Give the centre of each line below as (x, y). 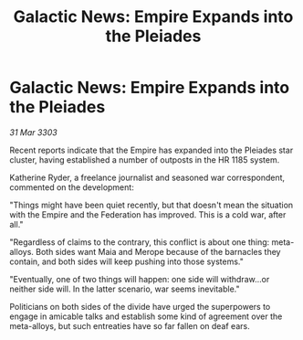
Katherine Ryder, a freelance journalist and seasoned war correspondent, (147, 177)
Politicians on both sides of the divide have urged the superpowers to (140, 306)
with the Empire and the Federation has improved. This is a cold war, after (148, 214)
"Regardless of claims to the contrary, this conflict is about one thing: (140, 242)
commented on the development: (72, 187)
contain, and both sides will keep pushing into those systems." (127, 261)
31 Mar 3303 (33, 132)
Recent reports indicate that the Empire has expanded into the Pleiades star (151, 150)
